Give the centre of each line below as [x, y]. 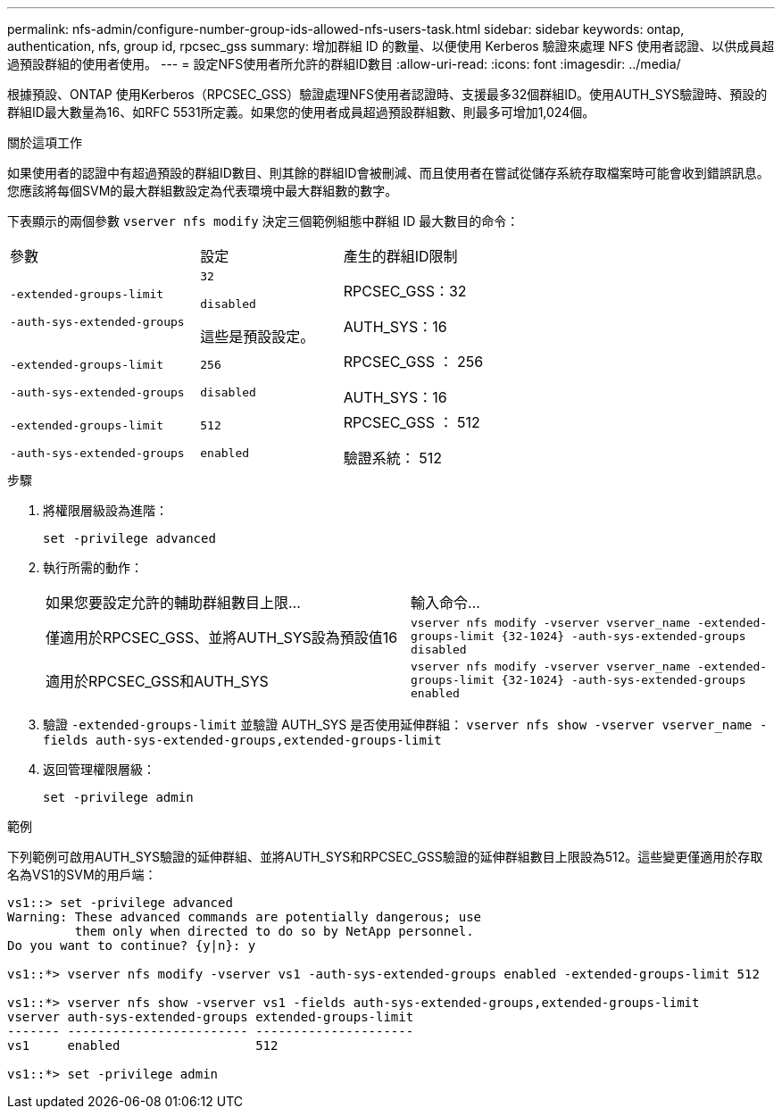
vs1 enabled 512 [143, 1045]
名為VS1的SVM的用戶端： [82, 874]
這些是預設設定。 [258, 337]
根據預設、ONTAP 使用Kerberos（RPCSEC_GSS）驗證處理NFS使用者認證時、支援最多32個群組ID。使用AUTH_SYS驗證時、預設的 [387, 94]
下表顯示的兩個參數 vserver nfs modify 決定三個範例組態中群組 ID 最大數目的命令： [263, 221]
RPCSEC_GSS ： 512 [412, 422]
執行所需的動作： [93, 567]
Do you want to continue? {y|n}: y [132, 945]
